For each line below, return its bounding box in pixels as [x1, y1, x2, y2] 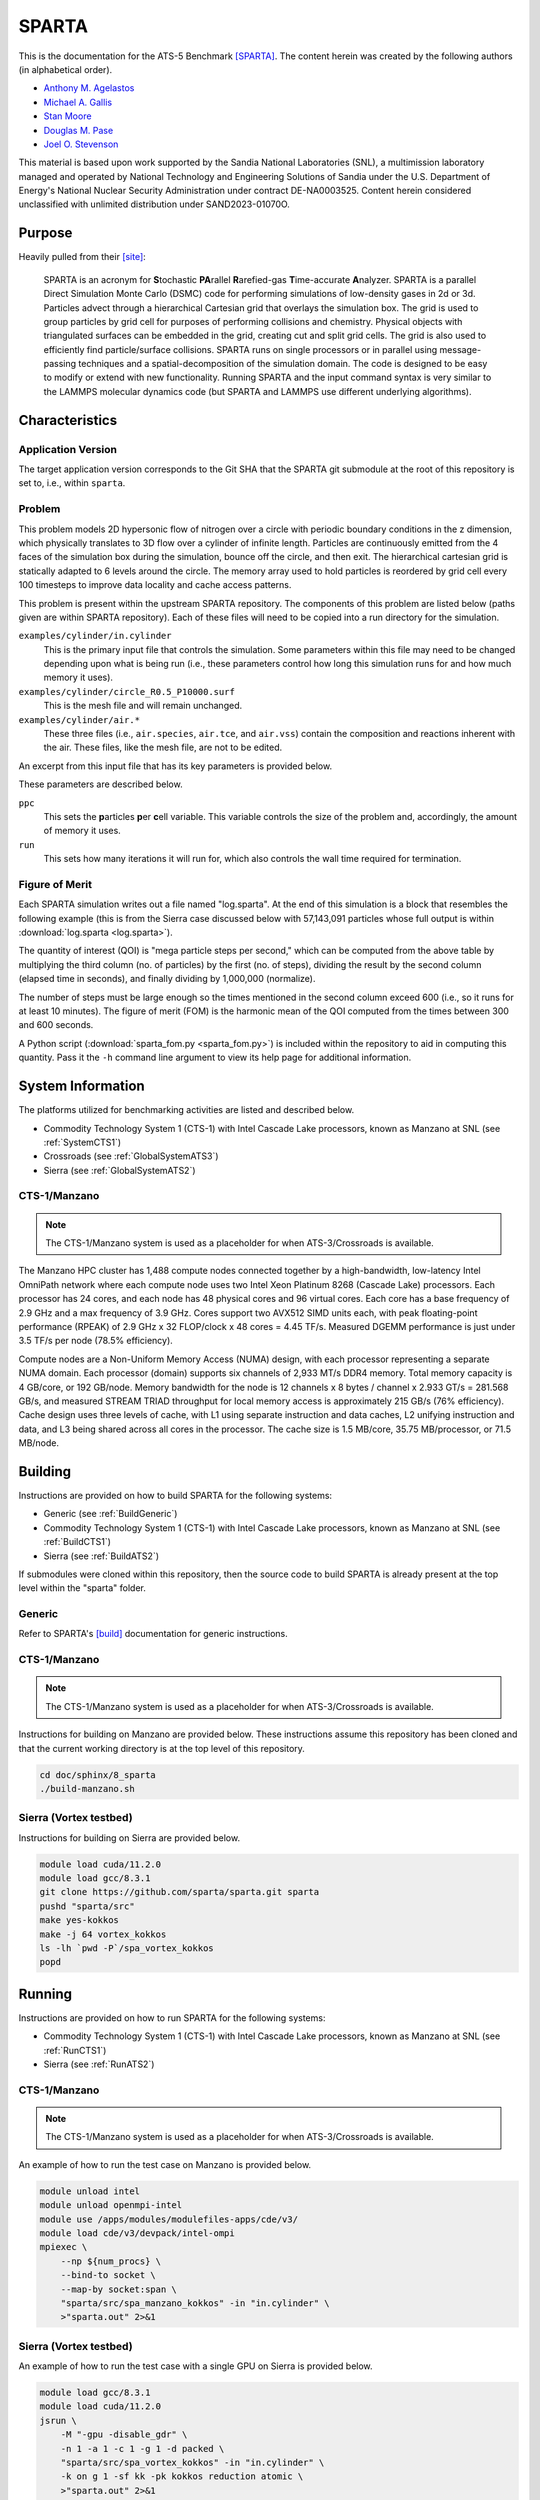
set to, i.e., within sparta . [18, 477, 126, 489]
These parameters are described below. [18, 778, 184, 790]
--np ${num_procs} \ [60, 2255, 162, 2267]
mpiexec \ [39, 2241, 88, 2253]
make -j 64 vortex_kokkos [39, 1928, 167, 1940]
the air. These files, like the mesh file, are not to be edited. [43, 741, 283, 754]
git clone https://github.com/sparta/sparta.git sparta [39, 1886, 320, 1898]
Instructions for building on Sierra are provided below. [18, 1831, 240, 1844]
